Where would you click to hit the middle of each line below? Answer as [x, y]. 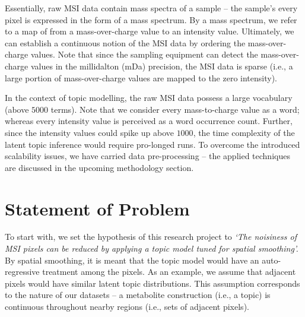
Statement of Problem [97, 208]
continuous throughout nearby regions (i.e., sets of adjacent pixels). [127, 306]
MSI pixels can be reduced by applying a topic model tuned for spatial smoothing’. [152, 248]
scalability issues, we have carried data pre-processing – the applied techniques [147, 156]
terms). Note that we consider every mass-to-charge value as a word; [175, 109]
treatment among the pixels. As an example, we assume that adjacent [169, 272]
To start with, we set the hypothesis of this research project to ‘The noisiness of [151, 237]
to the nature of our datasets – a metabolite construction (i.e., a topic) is [138, 295]
